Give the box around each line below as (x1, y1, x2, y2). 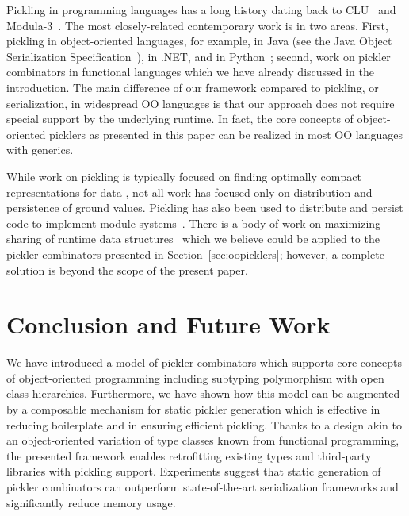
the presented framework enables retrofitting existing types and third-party (6, 447, 372, 464)
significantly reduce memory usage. (6, 494, 176, 510)
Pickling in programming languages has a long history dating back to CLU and (6, 2, 396, 17)
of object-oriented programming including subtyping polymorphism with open (6, 369, 384, 386)
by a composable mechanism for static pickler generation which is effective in (6, 401, 380, 417)
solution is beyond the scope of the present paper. (6, 261, 248, 278)
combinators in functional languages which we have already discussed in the (6, 64, 375, 80)
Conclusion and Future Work (6, 308, 331, 341)
